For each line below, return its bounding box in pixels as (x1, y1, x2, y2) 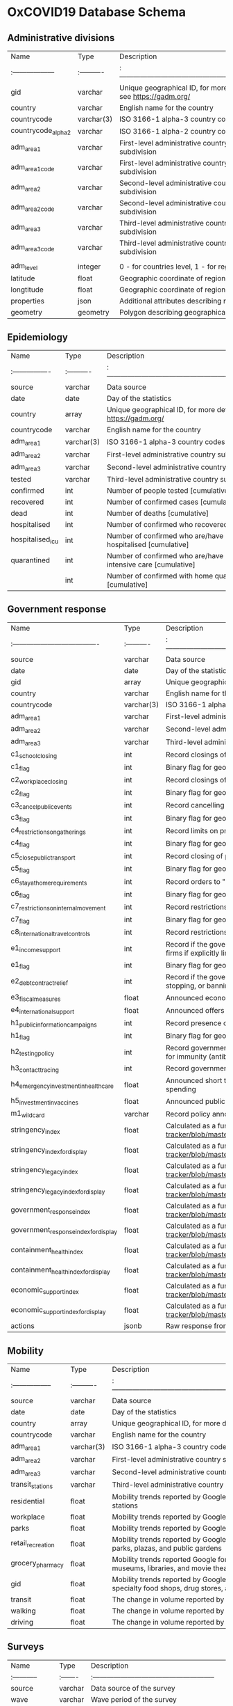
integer (77, 262, 101, 271)
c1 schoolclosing (10, 749, 58, 760)
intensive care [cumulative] (106, 560, 196, 569)
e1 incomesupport (10, 943, 61, 954)
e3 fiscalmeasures (10, 993, 61, 1003)
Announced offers (165, 1005, 225, 1015)
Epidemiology (7, 331, 68, 343)
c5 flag (10, 863, 30, 874)
